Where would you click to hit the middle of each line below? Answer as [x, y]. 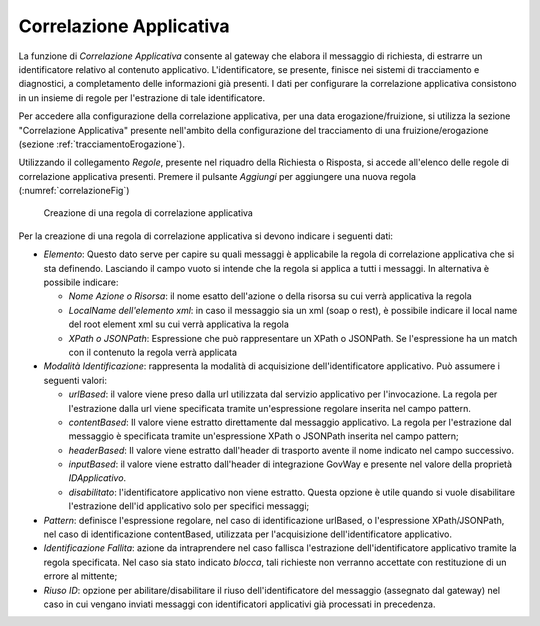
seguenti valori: [75, 380]
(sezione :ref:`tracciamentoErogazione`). [101, 144]
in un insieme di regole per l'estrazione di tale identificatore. [142, 97]
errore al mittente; [80, 576]
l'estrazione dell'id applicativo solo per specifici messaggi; [189, 506]
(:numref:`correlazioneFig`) [74, 191]
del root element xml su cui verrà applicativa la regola [179, 324]
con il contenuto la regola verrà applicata [153, 352]
